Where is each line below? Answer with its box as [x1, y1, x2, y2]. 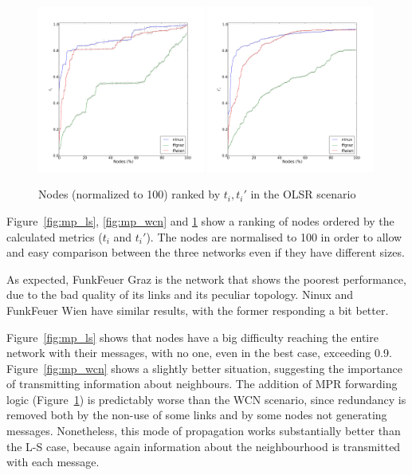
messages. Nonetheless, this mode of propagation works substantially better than [6, 422, 401, 439]
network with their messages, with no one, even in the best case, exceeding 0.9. [6, 344, 392, 361]
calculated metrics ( [6, 228, 103, 245]
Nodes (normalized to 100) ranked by [38, 186, 221, 202]
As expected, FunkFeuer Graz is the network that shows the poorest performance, [6, 270, 406, 287]
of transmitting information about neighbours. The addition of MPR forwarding [6, 375, 398, 392]
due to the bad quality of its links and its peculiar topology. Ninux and [6, 286, 354, 303]
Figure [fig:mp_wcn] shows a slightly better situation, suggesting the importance [6, 359, 403, 376]
